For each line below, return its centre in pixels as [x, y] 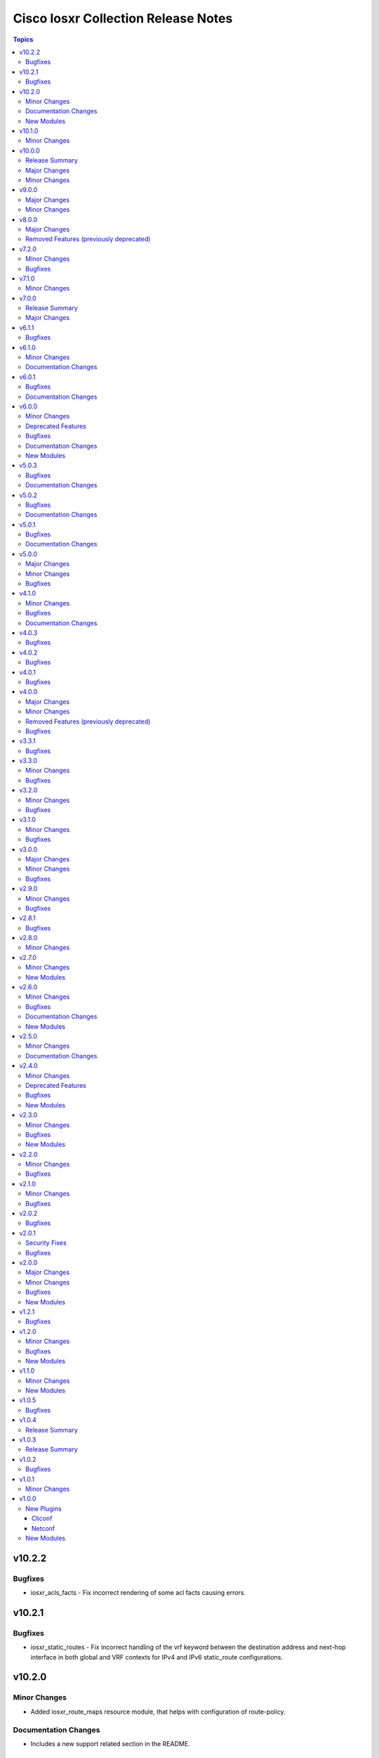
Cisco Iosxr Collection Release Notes [123, 18]
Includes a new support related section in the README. [110, 1743]
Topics [23, 39]
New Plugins [44, 1508]
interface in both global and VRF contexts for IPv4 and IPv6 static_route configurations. [157, 1657]
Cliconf [42, 1518]
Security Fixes [46, 1243]
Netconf [44, 1528]
